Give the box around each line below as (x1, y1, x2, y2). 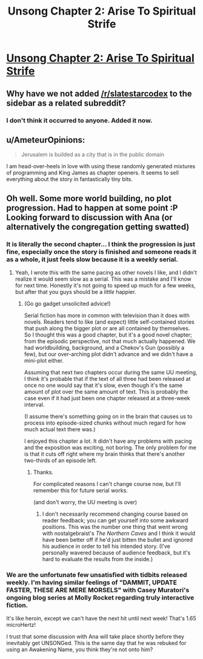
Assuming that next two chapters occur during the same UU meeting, (24, 369, 198, 376)
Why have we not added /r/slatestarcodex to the (6, 88, 192, 98)
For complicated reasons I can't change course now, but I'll (33, 480, 181, 487)
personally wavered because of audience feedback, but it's (42, 549, 191, 556)
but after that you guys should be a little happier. (15, 289, 136, 295)
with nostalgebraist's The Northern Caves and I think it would (42, 530, 196, 537)
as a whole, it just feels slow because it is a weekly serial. (6, 255, 179, 264)
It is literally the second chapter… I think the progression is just (6, 240, 196, 248)
